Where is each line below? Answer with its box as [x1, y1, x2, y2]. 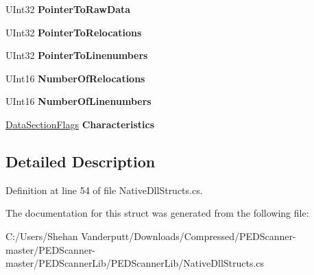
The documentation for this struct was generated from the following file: [5, 206, 309, 220]
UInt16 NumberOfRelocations [5, 71, 145, 85]
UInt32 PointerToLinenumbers [5, 48, 148, 62]
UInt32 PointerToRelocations [5, 25, 142, 39]
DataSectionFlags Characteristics [5, 117, 155, 131]
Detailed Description [5, 150, 156, 171]
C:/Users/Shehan [5, 228, 78, 243]
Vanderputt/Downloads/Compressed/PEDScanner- [81, 228, 296, 243]
